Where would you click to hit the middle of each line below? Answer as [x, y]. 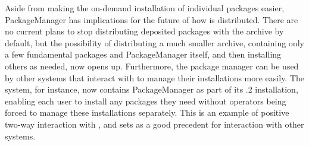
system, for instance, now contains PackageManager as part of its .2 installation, [152, 89]
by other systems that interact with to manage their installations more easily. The [155, 77]
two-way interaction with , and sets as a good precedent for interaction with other [154, 124]
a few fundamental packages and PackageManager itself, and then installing [143, 54]
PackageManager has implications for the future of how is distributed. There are [152, 19]
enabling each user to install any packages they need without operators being [146, 101]
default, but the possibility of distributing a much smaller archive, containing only [154, 42]
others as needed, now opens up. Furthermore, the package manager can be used [152, 66]
